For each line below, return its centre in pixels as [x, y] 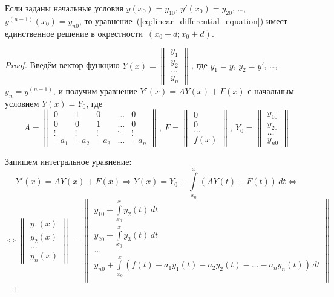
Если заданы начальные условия [64, 8]
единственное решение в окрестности [74, 33]
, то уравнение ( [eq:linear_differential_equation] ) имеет [183, 20]
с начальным [271, 90]
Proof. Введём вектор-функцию [62, 65]
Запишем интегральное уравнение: [68, 161]
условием [22, 103]
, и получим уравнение [95, 90]
